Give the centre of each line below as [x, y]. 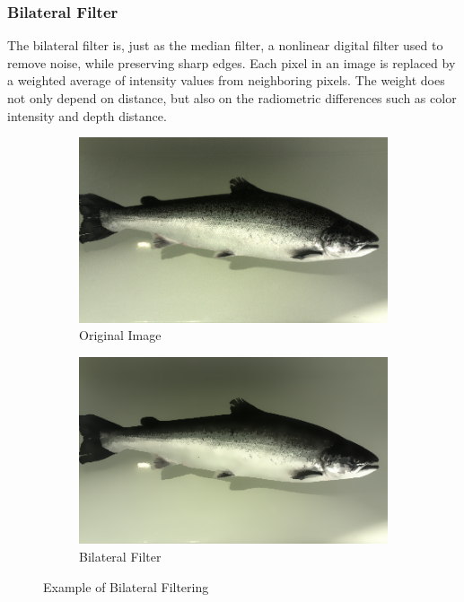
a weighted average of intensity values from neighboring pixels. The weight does [226, 80]
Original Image [120, 335]
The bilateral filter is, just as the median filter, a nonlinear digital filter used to [225, 45]
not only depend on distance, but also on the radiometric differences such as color [232, 98]
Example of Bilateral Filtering [126, 586]
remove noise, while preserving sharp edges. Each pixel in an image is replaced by [232, 62]
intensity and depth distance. [87, 115]
